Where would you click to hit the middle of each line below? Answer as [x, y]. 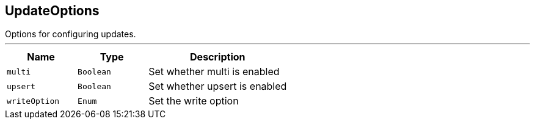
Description [218, 57]
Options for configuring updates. [71, 34]
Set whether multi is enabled [214, 72]
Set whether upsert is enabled [218, 86]
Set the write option [194, 101]
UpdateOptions [52, 11]
